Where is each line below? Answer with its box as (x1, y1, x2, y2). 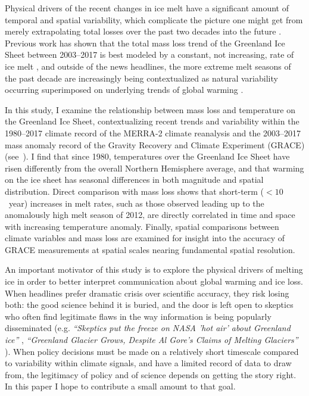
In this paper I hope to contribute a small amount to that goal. (5, 380, 236, 392)
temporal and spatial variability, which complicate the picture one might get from (5, 13, 303, 26)
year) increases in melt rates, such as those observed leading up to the (8, 197, 264, 209)
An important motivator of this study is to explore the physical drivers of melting (5, 263, 303, 276)
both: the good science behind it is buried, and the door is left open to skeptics (5, 298, 294, 311)
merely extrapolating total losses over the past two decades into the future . (5, 25, 282, 38)
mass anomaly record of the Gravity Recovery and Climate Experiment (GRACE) (5, 138, 305, 151)
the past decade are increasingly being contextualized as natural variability (5, 71, 278, 84)
